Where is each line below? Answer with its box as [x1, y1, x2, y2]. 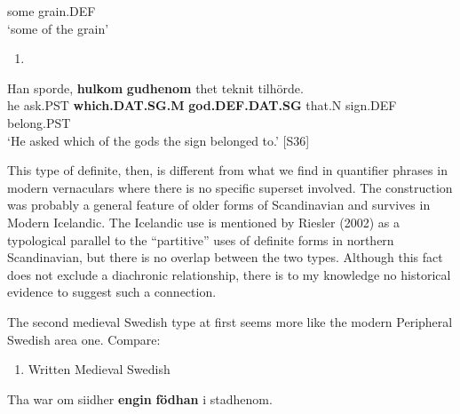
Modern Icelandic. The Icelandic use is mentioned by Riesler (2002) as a [7, 212, 400, 231]
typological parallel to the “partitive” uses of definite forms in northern [7, 230, 394, 249]
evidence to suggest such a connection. [7, 283, 217, 301]
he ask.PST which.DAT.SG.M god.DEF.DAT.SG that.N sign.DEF [7, 96, 397, 115]
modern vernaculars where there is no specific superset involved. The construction [7, 178, 453, 196]
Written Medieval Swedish [28, 360, 171, 378]
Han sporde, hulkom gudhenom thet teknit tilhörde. [7, 78, 304, 97]
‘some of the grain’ [7, 19, 109, 37]
